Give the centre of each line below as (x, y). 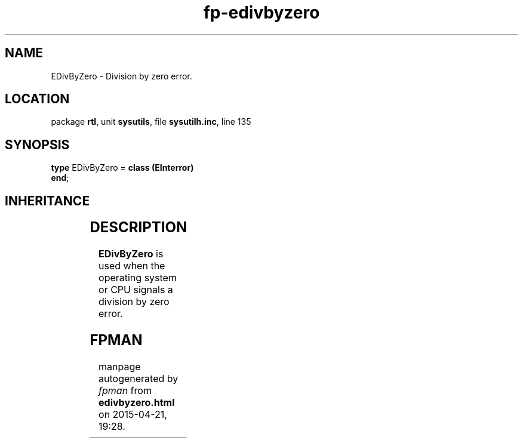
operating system (138, 278)
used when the (132, 266)
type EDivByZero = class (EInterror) (122, 168)
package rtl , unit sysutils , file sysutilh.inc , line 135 (151, 122)
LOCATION (37, 99)
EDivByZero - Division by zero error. (121, 76)
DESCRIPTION (139, 227)
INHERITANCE (47, 201)
